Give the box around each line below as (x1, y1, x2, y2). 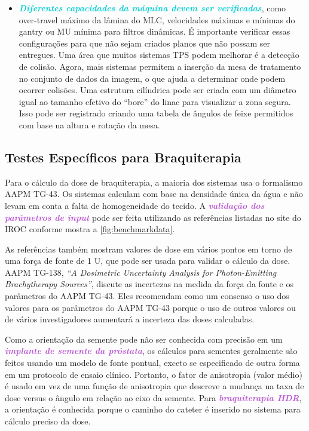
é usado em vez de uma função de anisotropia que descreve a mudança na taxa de (5, 380, 304, 392)
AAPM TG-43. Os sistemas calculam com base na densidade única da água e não (5, 187, 303, 200)
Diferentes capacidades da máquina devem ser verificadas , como (19, 2, 286, 14)
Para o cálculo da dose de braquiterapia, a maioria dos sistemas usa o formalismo (5, 176, 303, 188)
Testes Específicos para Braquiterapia (5, 147, 241, 166)
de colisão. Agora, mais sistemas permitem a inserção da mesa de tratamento (19, 60, 301, 72)
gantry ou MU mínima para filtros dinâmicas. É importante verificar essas (19, 25, 290, 38)
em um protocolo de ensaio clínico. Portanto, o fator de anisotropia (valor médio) (5, 368, 302, 380)
